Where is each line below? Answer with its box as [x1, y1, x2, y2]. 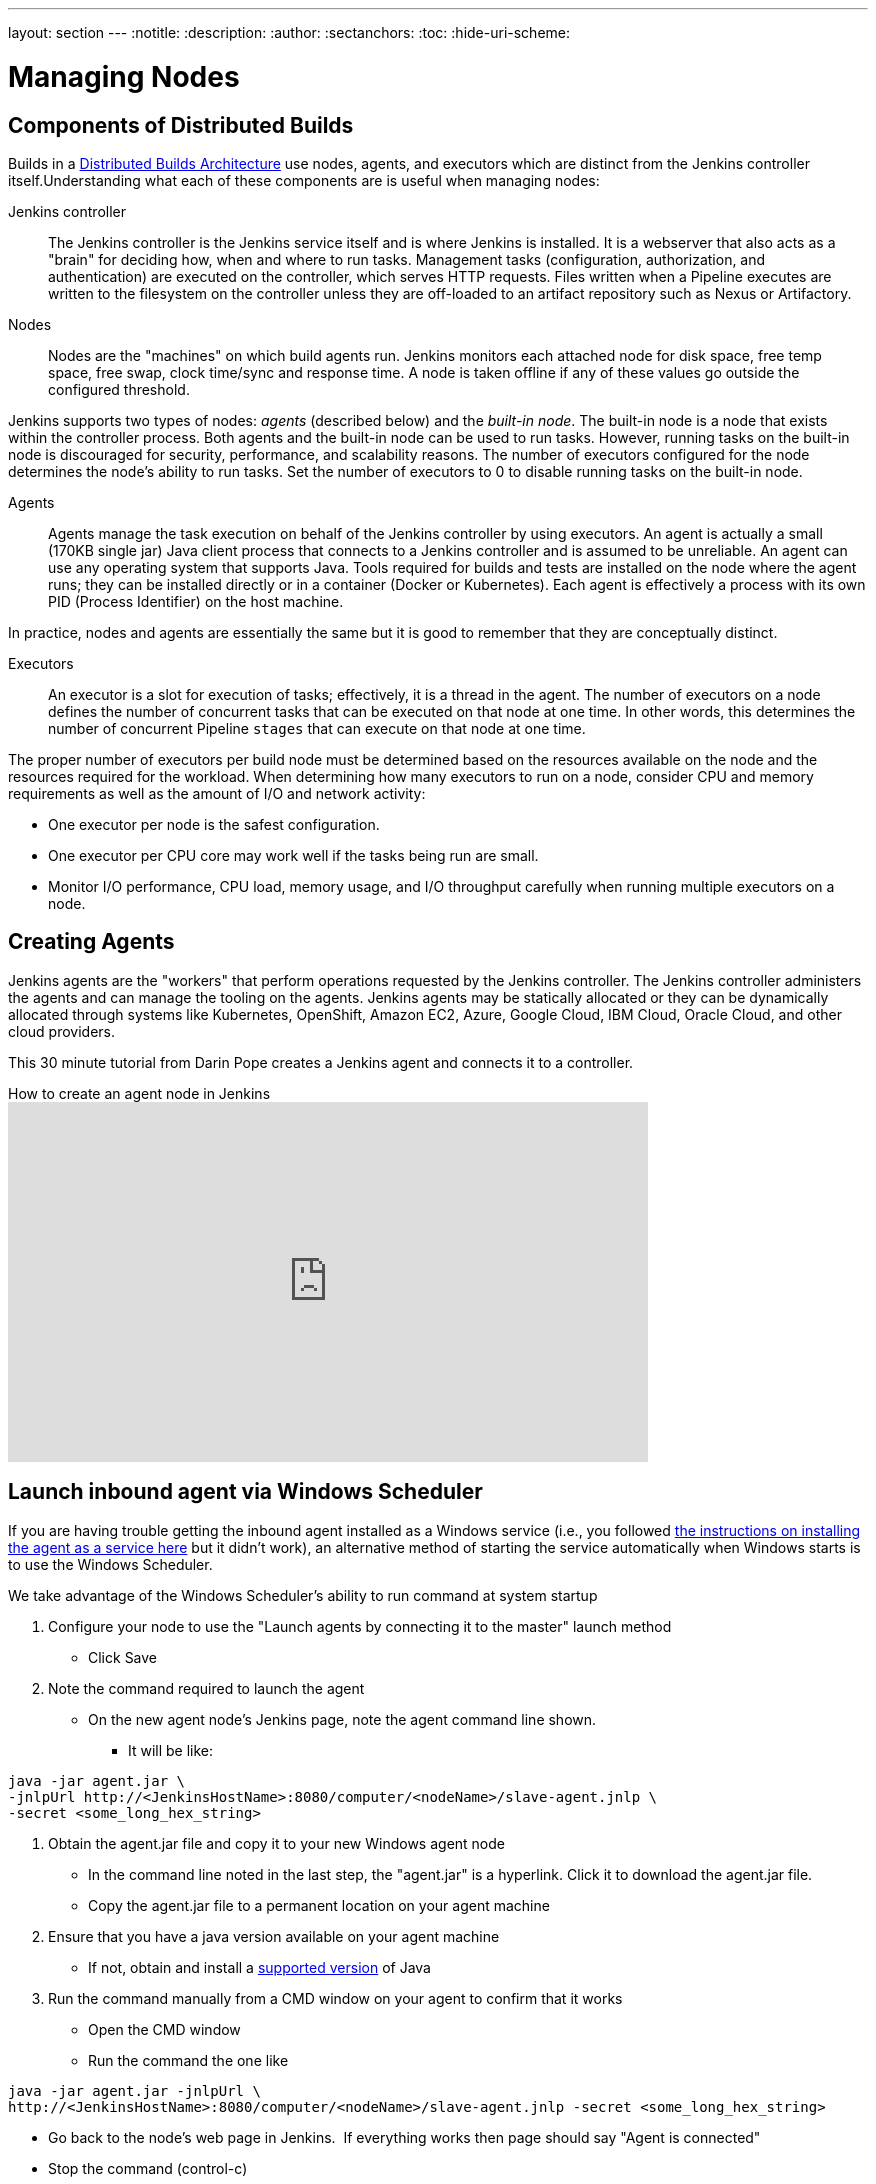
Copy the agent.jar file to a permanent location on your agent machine [88, 1896, 550, 1914]
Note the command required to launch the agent [48, 1679, 365, 1697]
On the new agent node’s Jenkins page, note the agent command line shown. [88, 1710, 597, 1728]
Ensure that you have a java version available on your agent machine [48, 1927, 500, 1945]
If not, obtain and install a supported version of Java [88, 1958, 431, 1976]
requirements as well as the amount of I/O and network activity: [8, 784, 426, 802]
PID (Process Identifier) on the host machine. [48, 592, 344, 610]
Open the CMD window [88, 2020, 241, 2038]
